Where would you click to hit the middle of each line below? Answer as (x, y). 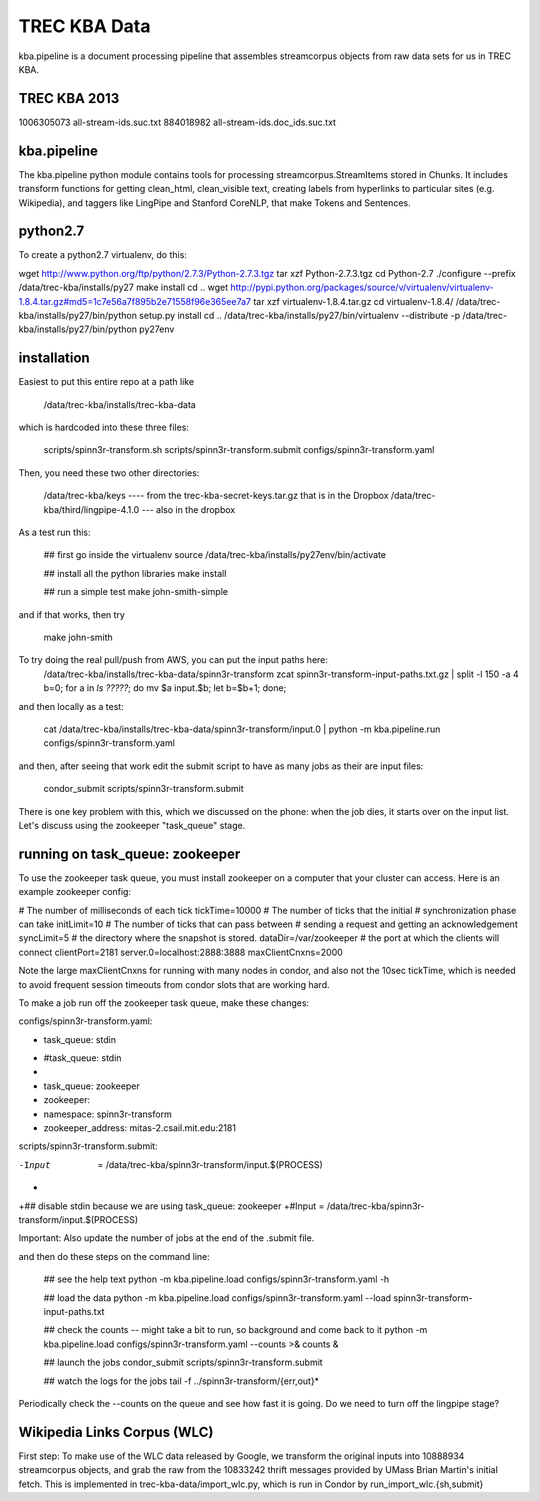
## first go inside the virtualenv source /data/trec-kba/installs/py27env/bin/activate (215, 555)
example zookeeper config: (75, 892)
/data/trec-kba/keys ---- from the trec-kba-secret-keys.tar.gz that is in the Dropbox (216, 496)
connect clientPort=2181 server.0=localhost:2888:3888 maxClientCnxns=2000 (181, 952)
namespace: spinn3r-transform (107, 1114)
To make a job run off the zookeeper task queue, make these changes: (164, 1002)
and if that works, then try (71, 614)
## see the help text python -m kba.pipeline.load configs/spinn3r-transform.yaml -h (216, 1279)
